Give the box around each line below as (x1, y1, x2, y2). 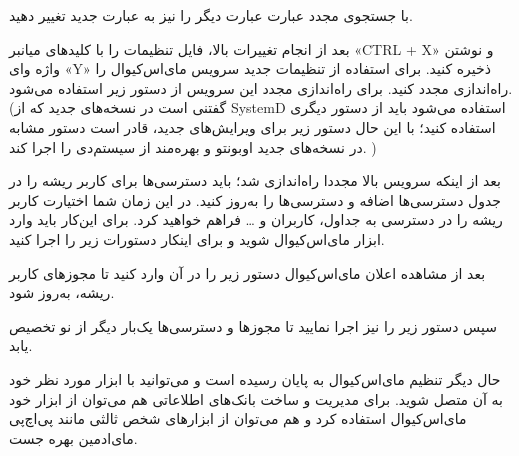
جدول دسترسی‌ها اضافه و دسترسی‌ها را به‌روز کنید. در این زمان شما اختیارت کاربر (9, 189, 502, 210)
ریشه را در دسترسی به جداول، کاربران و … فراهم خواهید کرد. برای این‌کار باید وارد (9, 209, 503, 230)
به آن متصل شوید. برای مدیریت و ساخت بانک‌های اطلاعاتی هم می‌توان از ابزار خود (9, 388, 504, 409)
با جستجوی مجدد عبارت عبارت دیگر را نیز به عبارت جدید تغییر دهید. (9, 5, 413, 25)
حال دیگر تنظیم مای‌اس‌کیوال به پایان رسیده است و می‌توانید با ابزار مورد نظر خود (9, 368, 501, 389)
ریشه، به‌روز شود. (9, 282, 115, 303)
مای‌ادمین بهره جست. (9, 427, 138, 448)
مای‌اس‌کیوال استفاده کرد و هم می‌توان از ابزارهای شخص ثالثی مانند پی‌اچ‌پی (9, 408, 467, 429)
